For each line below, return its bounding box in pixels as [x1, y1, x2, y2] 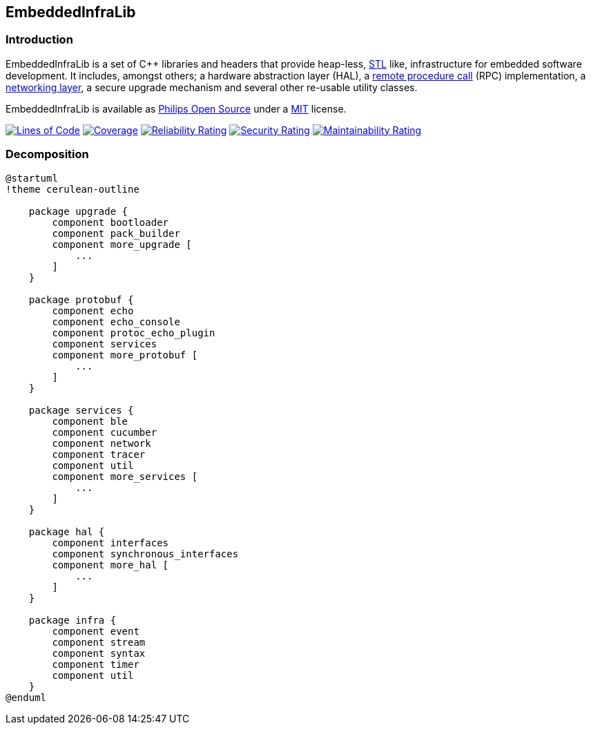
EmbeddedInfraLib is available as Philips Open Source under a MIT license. [6, 102, 347, 115]
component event [52, 625, 139, 637]
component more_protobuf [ [52, 349, 198, 361]
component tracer [52, 448, 146, 460]
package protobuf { [28, 294, 134, 305]
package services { [28, 404, 134, 416]
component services [52, 338, 157, 349]
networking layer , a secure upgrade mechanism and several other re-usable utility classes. [6, 81, 418, 93]
